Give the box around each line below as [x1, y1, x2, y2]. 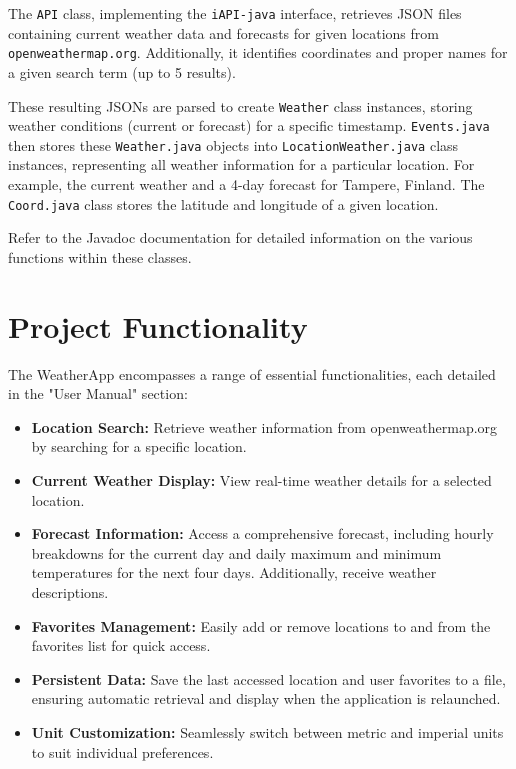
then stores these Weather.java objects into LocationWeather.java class [8, 134, 459, 155]
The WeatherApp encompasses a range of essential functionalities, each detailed [8, 363, 496, 384]
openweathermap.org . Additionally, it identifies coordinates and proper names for [8, 42, 508, 63]
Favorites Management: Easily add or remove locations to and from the [31, 615, 491, 636]
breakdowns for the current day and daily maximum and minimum [31, 542, 442, 563]
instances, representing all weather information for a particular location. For [8, 154, 475, 175]
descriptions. [31, 581, 109, 602]
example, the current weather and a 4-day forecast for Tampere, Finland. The [8, 174, 485, 195]
